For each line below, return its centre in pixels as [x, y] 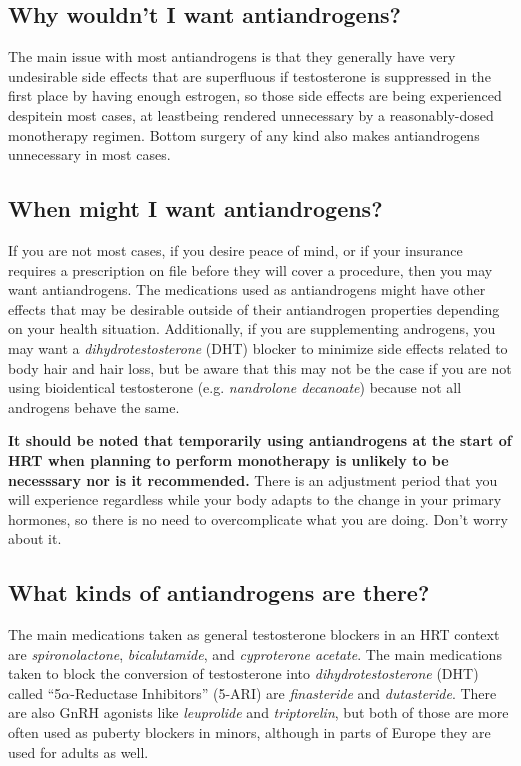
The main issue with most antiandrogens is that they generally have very [232, 56]
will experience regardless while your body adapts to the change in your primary [255, 499]
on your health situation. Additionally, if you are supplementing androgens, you [252, 328]
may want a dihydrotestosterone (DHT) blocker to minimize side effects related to [258, 347]
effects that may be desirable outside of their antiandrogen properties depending [254, 308]
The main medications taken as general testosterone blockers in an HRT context [254, 634]
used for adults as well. [78, 751]
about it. [35, 538]
